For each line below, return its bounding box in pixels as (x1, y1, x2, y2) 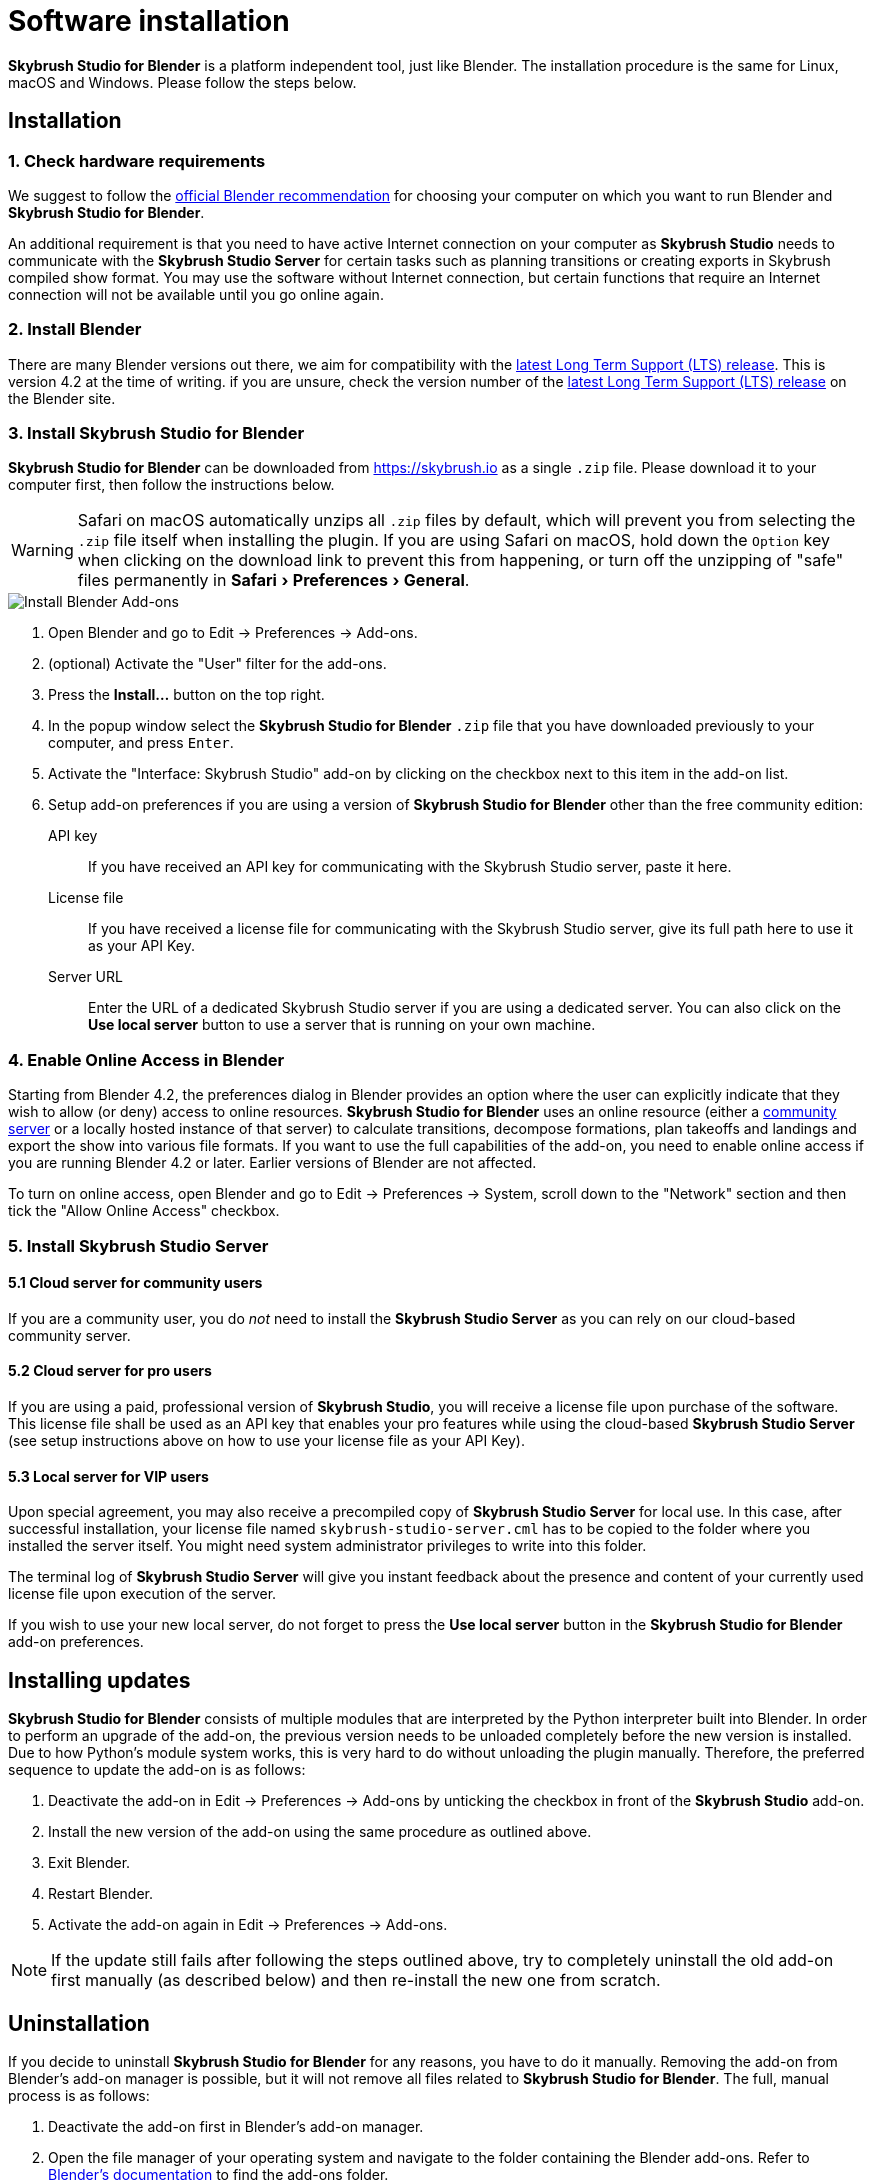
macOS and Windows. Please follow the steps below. (8, 73, 357, 91)
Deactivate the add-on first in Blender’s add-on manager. (48, 2117, 424, 2135)
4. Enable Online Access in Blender (8, 1049, 285, 1070)
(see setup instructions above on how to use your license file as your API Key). (8, 1432, 525, 1450)
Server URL (48, 968, 123, 986)
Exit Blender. (48, 1854, 131, 1872)
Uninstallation (8, 2010, 150, 2036)
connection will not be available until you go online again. (8, 285, 384, 303)
